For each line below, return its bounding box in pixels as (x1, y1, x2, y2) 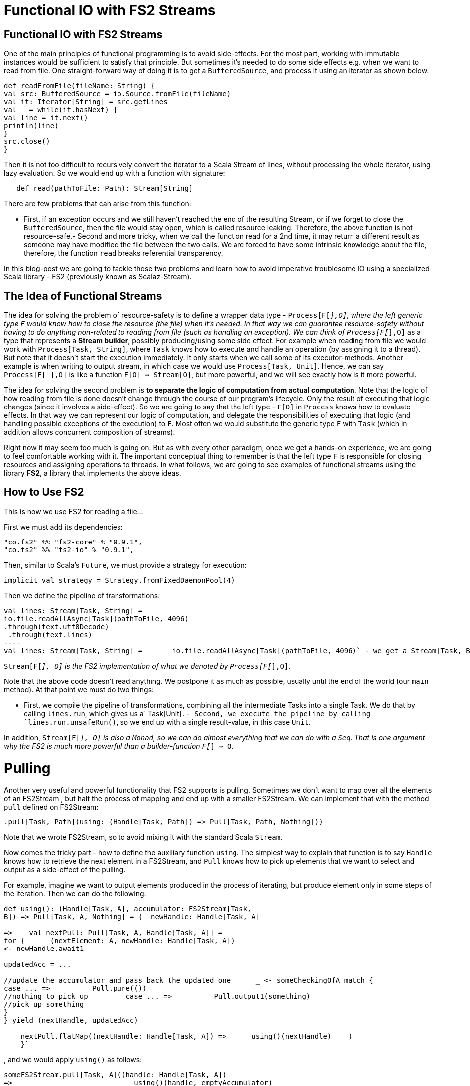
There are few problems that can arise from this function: (4, 199, 191, 208)
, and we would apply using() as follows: (4, 1055, 142, 1064)
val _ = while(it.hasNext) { (4, 106, 117, 114)
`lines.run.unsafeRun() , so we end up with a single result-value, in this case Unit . (24, 717, 311, 726)
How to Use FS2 (4, 486, 84, 499)
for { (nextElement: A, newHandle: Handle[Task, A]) (4, 937, 235, 945)
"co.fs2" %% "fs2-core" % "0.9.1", (4, 538, 143, 546)
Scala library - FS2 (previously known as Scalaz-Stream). (4, 272, 192, 281)
